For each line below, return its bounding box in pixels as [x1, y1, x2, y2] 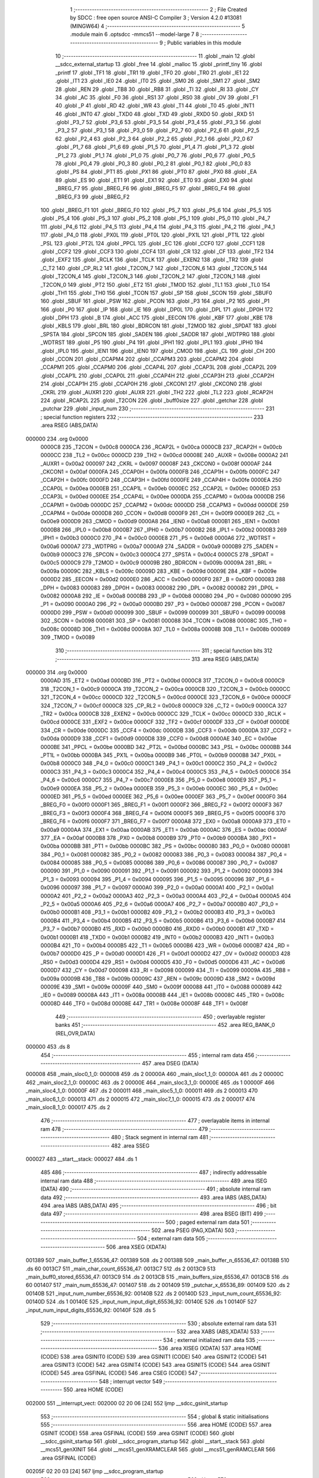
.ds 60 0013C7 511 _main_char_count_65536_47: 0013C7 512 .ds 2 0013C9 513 [25, 1265, 216, 1272]
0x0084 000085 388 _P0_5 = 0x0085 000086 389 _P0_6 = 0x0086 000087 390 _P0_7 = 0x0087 [40, 859, 278, 866]
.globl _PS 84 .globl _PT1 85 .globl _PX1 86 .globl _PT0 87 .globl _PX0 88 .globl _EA [55, 168, 257, 176]
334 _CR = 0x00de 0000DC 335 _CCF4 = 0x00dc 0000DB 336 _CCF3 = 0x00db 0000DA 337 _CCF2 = [40, 727, 292, 734]
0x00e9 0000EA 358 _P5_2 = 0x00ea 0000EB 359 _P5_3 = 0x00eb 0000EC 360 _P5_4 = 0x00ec [40, 785, 279, 792]
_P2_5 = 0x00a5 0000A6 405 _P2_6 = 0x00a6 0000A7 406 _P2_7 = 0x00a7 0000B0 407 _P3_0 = [40, 900, 279, 907]
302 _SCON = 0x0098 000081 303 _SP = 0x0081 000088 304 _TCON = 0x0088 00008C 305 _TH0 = [40, 617, 288, 624]
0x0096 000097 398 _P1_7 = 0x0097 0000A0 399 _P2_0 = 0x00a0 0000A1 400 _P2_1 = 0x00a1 [40, 884, 274, 891]
